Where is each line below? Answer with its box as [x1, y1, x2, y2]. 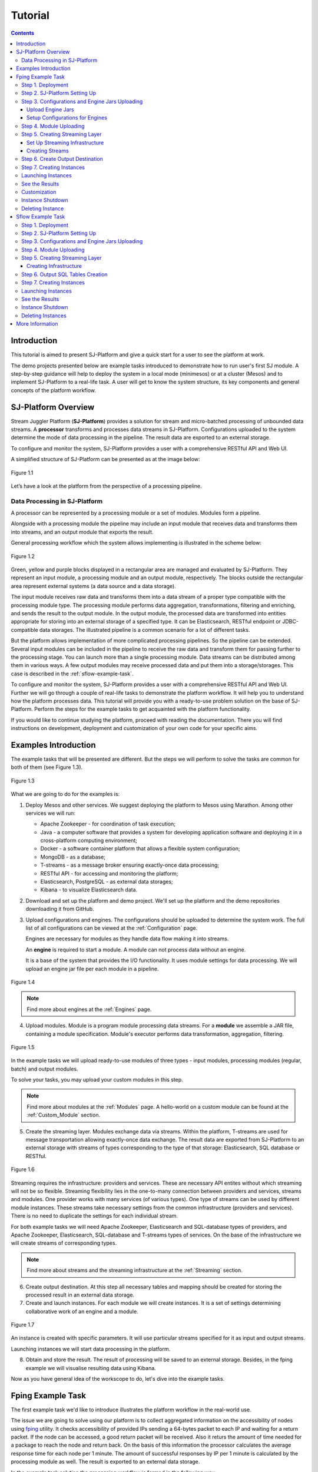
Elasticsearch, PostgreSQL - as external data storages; [40, 878, 173, 886]
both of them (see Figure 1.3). [11, 764, 83, 771]
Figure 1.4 [11, 978, 35, 986]
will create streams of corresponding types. [11, 1239, 117, 1246]
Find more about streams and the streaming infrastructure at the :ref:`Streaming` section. [26, 1267, 243, 1274]
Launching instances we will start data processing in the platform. [11, 1345, 171, 1352]
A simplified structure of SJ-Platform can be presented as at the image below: [11, 456, 200, 463]
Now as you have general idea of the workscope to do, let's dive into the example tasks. [11, 1375, 225, 1383]
